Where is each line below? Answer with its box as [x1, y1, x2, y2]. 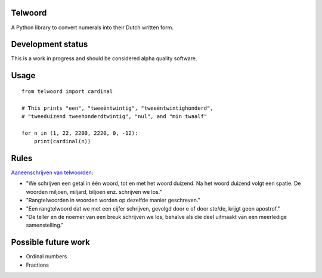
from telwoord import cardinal [21, 88, 113, 95]
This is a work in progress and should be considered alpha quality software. [11, 55, 197, 62]
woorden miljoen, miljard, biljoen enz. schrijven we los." [26, 188, 162, 195]
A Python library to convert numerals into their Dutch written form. [11, 24, 174, 31]
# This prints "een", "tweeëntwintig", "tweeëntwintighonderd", [21, 104, 214, 112]
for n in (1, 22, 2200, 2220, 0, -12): [21, 129, 138, 137]
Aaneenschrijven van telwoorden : [11, 169, 94, 176]
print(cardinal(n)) [33, 138, 91, 145]
